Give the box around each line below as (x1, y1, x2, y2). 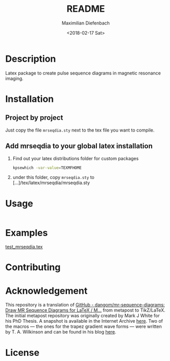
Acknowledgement (5, 285, 88, 296)
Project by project (5, 113, 63, 122)
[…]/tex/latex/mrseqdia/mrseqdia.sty (12, 179, 90, 186)
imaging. (5, 75, 24, 82)
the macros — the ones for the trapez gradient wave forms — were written (5, 323, 162, 329)
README (66, 3, 105, 15)
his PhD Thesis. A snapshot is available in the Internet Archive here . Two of (5, 318, 163, 324)
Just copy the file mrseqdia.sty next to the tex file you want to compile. (5, 127, 155, 133)
